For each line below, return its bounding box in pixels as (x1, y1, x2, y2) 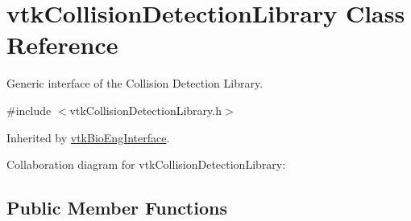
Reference (6, 28, 118, 61)
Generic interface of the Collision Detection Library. (6, 75, 264, 92)
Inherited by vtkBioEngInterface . (6, 129, 170, 145)
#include (6, 101, 52, 118)
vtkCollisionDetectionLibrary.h (69, 101, 222, 118)
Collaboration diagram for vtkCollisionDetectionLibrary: (6, 156, 286, 173)
